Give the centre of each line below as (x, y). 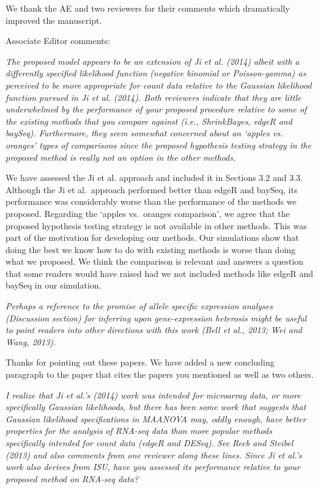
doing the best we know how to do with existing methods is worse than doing (151, 249)
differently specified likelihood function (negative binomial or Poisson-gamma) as (156, 73)
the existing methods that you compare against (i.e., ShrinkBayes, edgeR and (149, 121)
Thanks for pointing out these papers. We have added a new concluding (140, 362)
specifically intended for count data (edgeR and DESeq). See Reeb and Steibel (150, 443)
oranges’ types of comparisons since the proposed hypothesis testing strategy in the (158, 145)
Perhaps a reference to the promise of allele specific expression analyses (139, 306)
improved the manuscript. (54, 20)
